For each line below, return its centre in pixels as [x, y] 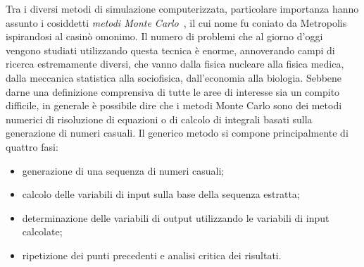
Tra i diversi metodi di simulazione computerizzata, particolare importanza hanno [182, 8]
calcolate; [42, 231]
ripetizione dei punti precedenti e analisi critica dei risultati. [152, 255]
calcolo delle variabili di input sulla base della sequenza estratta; [161, 194]
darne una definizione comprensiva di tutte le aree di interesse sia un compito [173, 91]
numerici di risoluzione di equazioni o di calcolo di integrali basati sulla [159, 119]
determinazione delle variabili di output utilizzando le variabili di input [176, 217]
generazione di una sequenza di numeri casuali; [123, 170]
